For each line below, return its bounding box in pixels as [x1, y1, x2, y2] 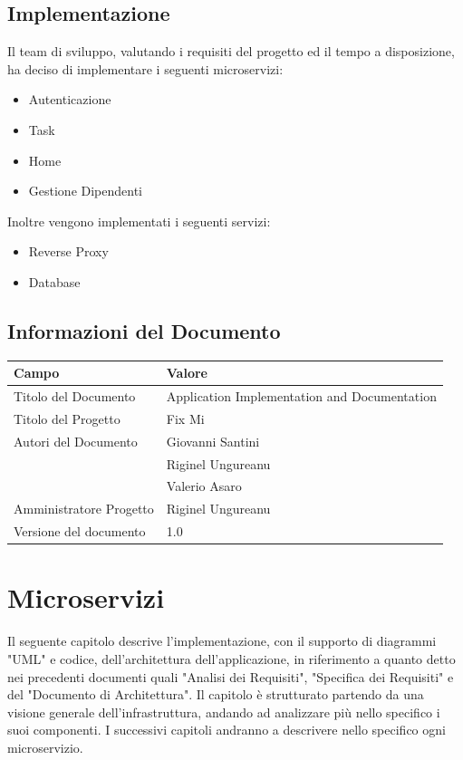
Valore [166, 363, 207, 382]
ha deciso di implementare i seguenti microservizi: [7, 59, 284, 78]
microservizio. [7, 737, 83, 756]
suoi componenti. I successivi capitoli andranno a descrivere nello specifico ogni [7, 720, 446, 739]
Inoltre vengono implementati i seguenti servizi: [7, 211, 271, 230]
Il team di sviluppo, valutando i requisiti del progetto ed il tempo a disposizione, [7, 42, 455, 61]
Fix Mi [166, 409, 205, 428]
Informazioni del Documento [7, 316, 281, 344]
